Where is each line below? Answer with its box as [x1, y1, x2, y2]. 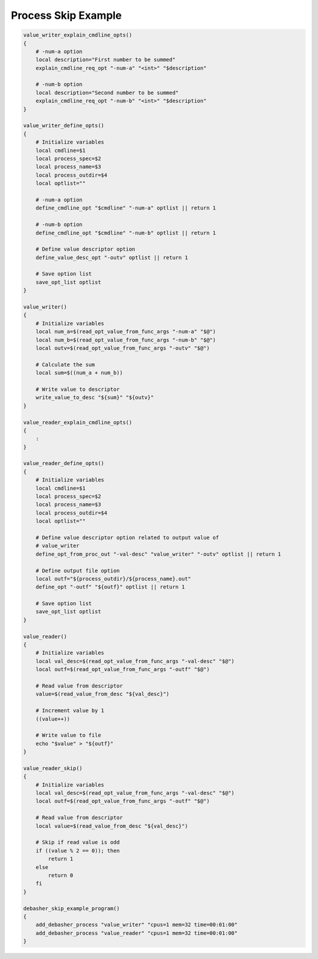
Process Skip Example [11, 9, 122, 22]
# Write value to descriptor [35, 386, 120, 393]
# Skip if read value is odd [35, 839, 120, 846]
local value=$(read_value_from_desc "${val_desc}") [35, 822, 188, 829]
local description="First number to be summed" [35, 57, 176, 63]
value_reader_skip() [23, 765, 82, 771]
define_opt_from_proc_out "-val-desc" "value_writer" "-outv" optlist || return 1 [35, 550, 281, 558]
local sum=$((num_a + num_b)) [35, 370, 123, 376]
